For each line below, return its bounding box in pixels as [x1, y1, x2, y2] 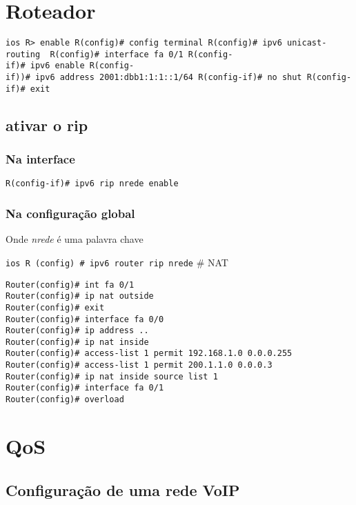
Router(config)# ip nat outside [6, 291, 154, 301]
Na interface [6, 150, 75, 168]
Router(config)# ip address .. [6, 326, 149, 336]
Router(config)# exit [6, 302, 105, 313]
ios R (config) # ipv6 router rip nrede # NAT [6, 255, 228, 269]
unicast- [287, 38, 327, 48]
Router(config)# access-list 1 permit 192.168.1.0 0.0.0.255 [6, 348, 293, 359]
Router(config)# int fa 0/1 [6, 279, 135, 290]
